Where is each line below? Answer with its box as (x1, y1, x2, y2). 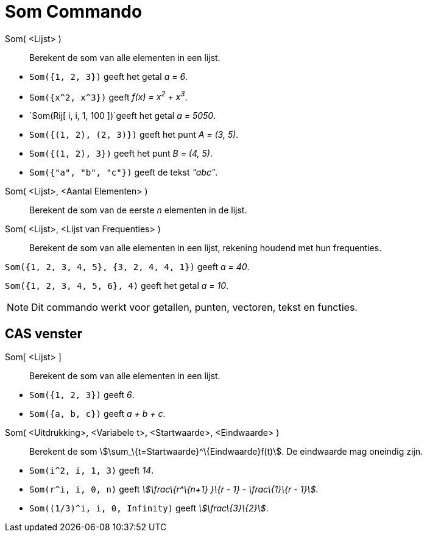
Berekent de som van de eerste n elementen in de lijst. (29, 205, 247, 216)
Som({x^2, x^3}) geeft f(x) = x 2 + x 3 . (29, 90, 188, 102)
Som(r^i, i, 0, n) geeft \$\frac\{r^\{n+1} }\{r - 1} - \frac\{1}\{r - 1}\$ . (29, 484, 319, 495)
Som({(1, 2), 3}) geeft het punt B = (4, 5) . (29, 148, 213, 159)
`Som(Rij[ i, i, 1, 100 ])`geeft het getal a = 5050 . (29, 110, 216, 121)
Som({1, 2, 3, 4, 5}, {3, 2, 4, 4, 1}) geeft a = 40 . (5, 261, 250, 272)
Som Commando (5, 1, 143, 22)
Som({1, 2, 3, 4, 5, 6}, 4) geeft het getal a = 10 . (5, 280, 229, 291)
